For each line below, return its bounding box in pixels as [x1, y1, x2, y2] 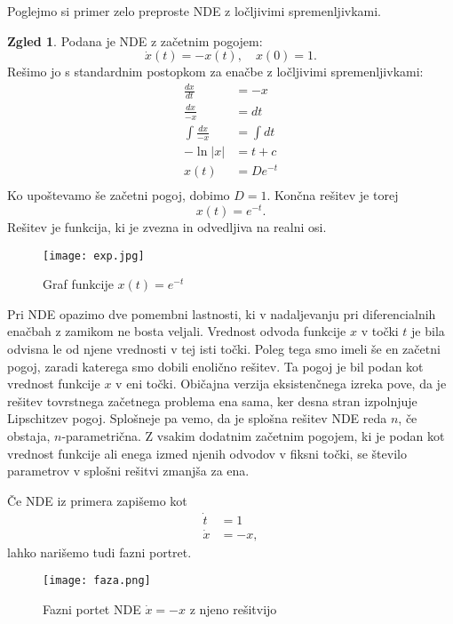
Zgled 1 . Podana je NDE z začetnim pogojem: [7, 31, 263, 50]
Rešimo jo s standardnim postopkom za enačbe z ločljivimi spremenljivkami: [7, 62, 424, 81]
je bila [411, 322, 445, 340]
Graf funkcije [43, 275, 114, 293]
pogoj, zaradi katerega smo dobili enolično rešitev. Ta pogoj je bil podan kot [7, 356, 424, 375]
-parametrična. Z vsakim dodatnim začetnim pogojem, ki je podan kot [61, 426, 445, 444]
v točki [361, 322, 399, 340]
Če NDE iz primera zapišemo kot [7, 491, 187, 509]
